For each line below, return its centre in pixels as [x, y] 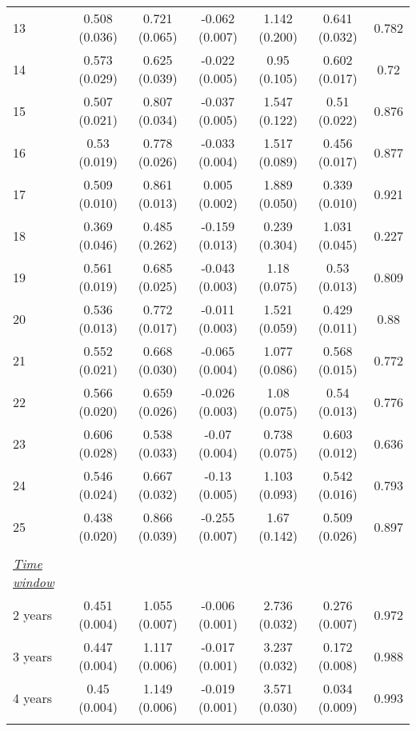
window [34, 582]
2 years [33, 614]
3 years [33, 656]
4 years [33, 697]
